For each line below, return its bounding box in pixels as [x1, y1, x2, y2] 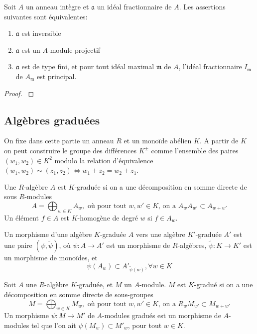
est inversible [21, 28, 61, 38]
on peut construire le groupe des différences [4, 145, 136, 155]
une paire [4, 239, 32, 250]
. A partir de [199, 135, 239, 146]
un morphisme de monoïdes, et [4, 252, 98, 262]
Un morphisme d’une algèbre [4, 229, 92, 239]
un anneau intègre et [25, 1, 89, 11]
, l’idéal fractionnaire [178, 61, 242, 72]
